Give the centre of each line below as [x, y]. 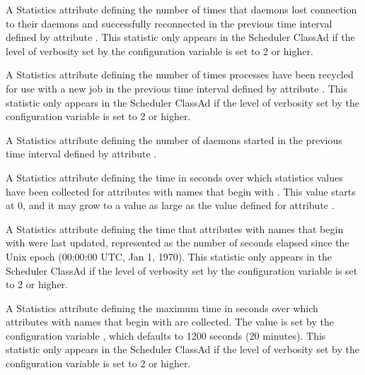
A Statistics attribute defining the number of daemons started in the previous [174, 139]
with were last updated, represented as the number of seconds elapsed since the [178, 243]
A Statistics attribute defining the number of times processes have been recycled [180, 75]
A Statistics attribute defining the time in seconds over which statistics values [174, 177]
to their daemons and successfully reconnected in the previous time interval [169, 23]
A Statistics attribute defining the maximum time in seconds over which [162, 308]
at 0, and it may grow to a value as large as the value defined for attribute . [170, 205]
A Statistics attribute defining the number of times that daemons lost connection [181, 9]
